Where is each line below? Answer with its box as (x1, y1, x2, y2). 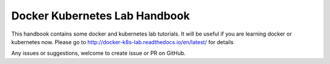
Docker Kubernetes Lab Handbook (11, 9, 190, 22)
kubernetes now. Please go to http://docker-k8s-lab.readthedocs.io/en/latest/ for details (11, 38, 234, 45)
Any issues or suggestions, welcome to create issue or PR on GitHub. (11, 50, 186, 57)
